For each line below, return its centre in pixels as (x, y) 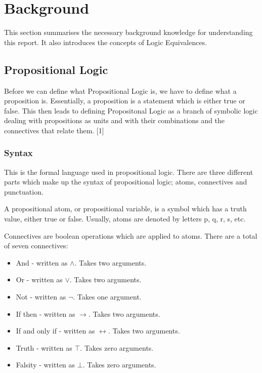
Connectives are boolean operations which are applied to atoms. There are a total (131, 235)
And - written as (42, 262)
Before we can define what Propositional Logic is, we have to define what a (120, 90)
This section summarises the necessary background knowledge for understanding (128, 32)
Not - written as (41, 297)
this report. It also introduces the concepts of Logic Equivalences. (106, 42)
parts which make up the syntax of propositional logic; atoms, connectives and (126, 182)
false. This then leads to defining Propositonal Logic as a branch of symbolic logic (131, 110)
